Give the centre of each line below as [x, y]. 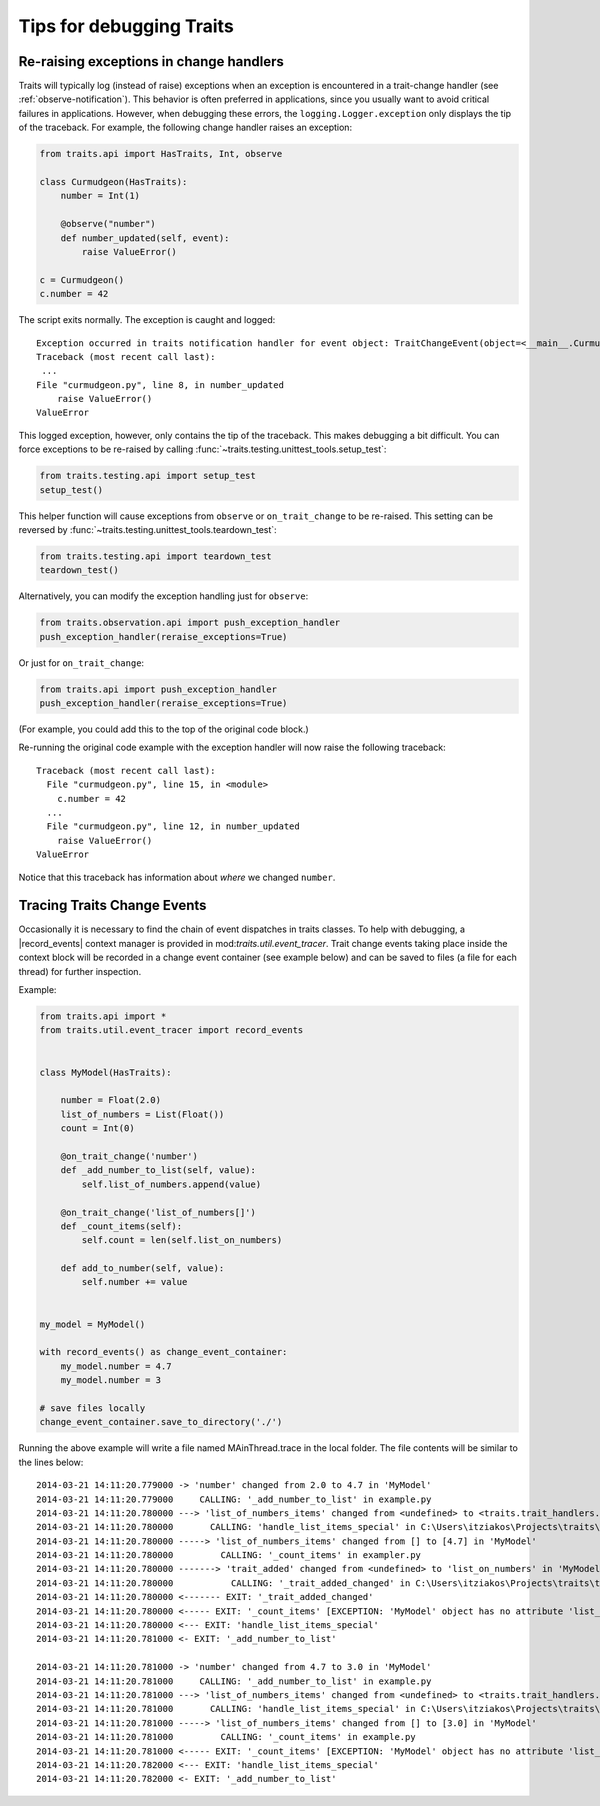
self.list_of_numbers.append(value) [171, 1184]
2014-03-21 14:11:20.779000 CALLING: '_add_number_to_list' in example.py [234, 1499]
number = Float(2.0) [111, 1100]
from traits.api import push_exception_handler [158, 689]
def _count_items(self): [121, 1226]
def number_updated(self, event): [145, 238]
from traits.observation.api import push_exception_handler [190, 623]
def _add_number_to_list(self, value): [158, 1170]
